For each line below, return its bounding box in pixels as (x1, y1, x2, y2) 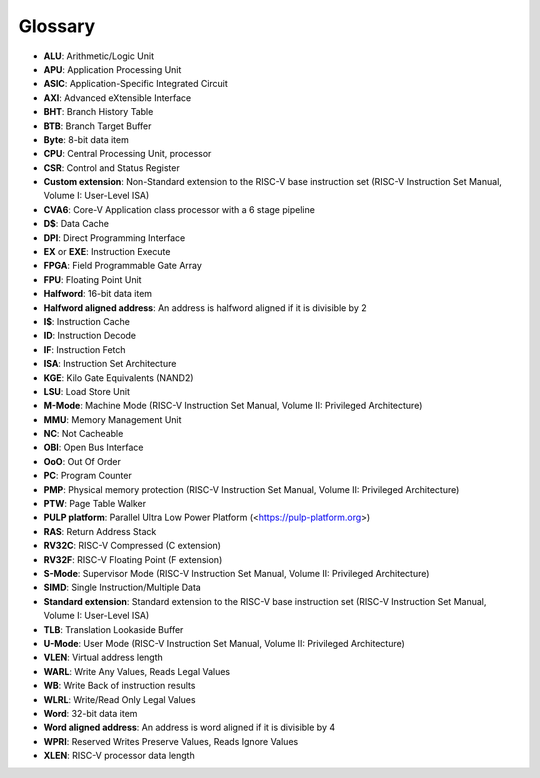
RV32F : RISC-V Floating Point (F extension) (43, 553, 223, 565)
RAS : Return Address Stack (43, 525, 157, 537)
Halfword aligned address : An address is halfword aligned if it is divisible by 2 (43, 301, 367, 314)
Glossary (18, 15, 96, 37)
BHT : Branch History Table (43, 106, 154, 118)
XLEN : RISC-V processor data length (43, 750, 195, 762)
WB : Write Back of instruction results (43, 680, 196, 692)
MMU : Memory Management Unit (43, 413, 182, 425)
